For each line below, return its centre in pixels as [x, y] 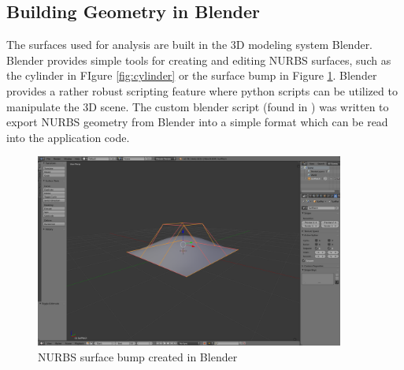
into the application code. [68, 137]
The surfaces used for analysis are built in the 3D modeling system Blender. [190, 45]
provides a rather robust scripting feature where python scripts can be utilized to [202, 90]
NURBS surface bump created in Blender [138, 356]
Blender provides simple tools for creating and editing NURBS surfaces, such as [199, 60]
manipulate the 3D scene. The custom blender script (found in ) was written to [198, 106]
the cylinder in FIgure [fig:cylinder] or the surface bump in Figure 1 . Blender [192, 75]
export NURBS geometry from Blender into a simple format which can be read [197, 122]
